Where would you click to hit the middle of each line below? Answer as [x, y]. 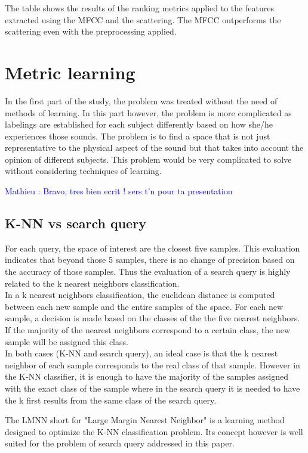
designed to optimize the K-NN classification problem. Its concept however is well [154, 431]
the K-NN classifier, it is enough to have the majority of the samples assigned [147, 376]
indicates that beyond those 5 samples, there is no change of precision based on [150, 260]
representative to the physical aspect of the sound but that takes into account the [154, 148]
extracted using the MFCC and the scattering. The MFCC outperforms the [143, 19]
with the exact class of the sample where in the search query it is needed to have [153, 388]
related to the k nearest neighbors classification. [92, 283]
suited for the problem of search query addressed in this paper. [120, 443]
